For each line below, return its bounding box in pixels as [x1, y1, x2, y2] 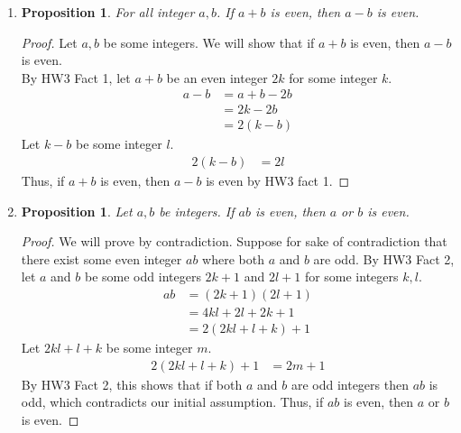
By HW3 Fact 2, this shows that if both [21, 374, 243, 393]
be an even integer [166, 68, 268, 87]
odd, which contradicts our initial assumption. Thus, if [21, 392, 324, 411]
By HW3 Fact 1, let [21, 68, 131, 87]
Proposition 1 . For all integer [21, 3, 195, 21]
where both [202, 249, 264, 268]
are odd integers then [290, 374, 409, 393]
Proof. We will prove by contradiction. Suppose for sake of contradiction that [21, 232, 447, 251]
